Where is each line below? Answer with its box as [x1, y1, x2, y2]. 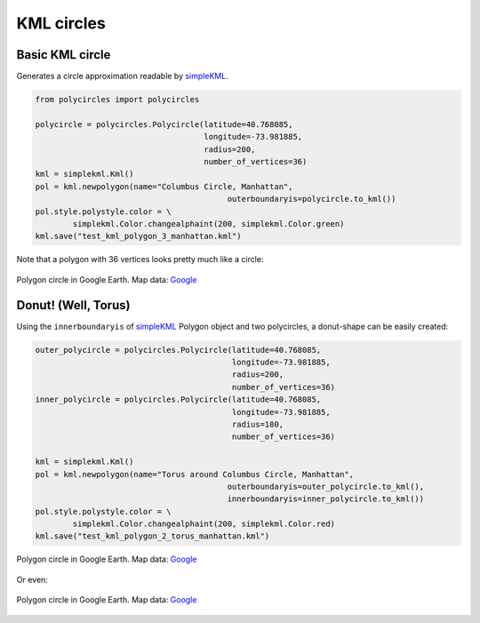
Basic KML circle [16, 47, 111, 62]
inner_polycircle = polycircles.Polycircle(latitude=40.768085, [35, 395, 322, 404]
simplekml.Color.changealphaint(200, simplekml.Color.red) [72, 519, 336, 529]
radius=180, [231, 419, 284, 429]
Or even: [16, 574, 48, 585]
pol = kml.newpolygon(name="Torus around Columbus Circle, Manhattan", [35, 469, 355, 479]
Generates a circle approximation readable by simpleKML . [16, 71, 228, 82]
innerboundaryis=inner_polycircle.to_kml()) [227, 494, 425, 504]
